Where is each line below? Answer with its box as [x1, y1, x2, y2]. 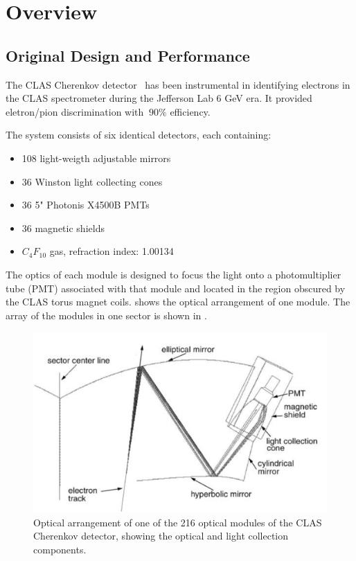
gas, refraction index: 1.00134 [49, 244, 174, 258]
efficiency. [170, 104, 211, 118]
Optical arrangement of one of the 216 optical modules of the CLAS [33, 515, 322, 529]
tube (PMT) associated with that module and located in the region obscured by [6, 280, 346, 295]
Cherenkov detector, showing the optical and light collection [33, 528, 289, 543]
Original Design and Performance [6, 44, 250, 66]
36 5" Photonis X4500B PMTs [21, 197, 150, 212]
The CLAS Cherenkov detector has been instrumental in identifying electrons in [6, 77, 350, 91]
